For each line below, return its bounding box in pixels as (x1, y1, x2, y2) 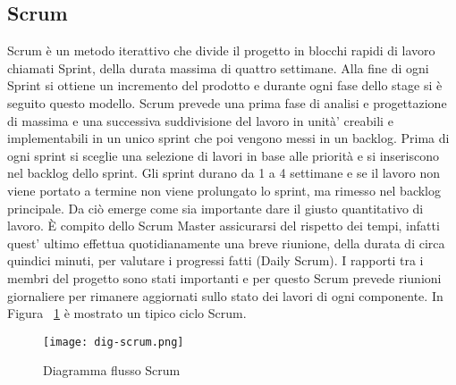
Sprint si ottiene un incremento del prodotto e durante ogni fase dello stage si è (7, 76, 443, 95)
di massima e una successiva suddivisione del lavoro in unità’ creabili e (7, 111, 393, 130)
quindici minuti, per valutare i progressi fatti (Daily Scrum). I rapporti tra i (7, 251, 424, 270)
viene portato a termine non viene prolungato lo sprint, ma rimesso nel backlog (7, 180, 441, 199)
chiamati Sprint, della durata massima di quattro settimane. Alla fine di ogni (7, 58, 429, 77)
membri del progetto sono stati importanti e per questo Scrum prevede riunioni (7, 268, 442, 287)
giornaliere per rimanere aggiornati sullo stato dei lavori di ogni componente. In (7, 286, 443, 305)
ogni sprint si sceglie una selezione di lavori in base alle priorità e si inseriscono (7, 146, 439, 164)
